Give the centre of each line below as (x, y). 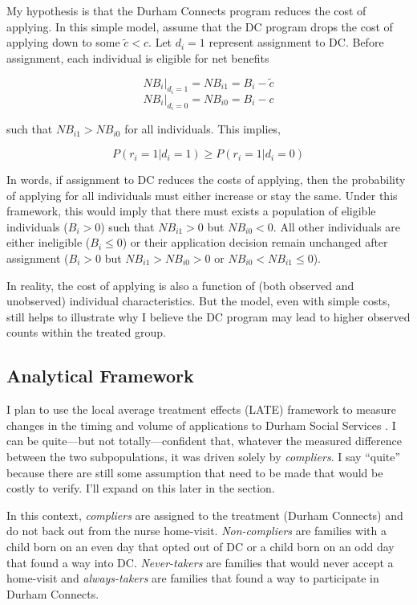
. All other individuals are (336, 226)
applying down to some (63, 42)
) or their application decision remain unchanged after (255, 242)
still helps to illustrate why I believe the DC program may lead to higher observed (208, 316)
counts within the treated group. (86, 332)
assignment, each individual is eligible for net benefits (138, 57)
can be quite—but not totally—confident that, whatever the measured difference (204, 441)
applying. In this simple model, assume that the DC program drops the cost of (200, 26)
